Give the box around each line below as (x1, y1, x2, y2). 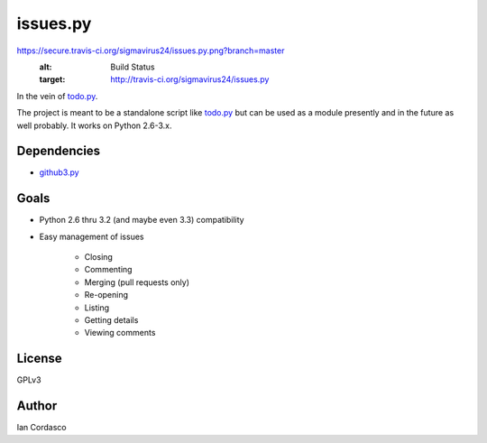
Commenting (84, 264, 133, 275)
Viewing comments (84, 328, 156, 338)
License (16, 351, 62, 366)
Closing (84, 252, 113, 263)
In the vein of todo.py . (16, 90, 98, 101)
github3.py (39, 167, 80, 178)
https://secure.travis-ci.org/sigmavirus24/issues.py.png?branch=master (16, 45, 285, 56)
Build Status (110, 61, 155, 72)
